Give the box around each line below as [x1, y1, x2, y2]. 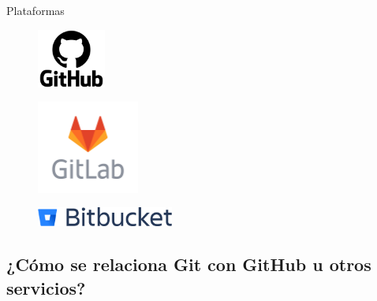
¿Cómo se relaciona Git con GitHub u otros [6, 252, 371, 277]
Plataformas [6, 2, 65, 18]
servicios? [6, 275, 86, 299]
